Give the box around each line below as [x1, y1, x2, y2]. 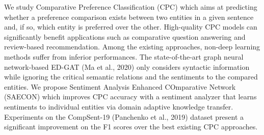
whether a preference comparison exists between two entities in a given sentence [4, 11, 254, 22]
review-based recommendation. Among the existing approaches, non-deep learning [4, 41, 260, 52]
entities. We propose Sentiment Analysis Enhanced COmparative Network [4, 81, 236, 92]
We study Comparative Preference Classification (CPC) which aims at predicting [4, 2, 257, 12]
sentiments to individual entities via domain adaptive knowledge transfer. [4, 101, 233, 112]
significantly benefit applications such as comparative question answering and [4, 31, 246, 42]
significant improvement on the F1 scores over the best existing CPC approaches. [4, 121, 258, 132]
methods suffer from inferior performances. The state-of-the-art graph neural [4, 51, 244, 62]
